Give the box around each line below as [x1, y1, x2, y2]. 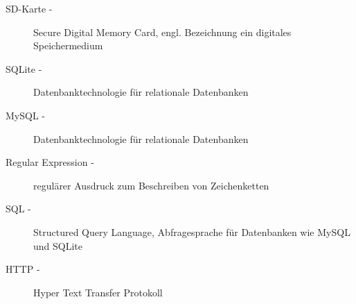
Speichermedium [33, 38, 103, 53]
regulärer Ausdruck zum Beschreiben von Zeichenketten [33, 178, 269, 192]
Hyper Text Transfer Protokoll [33, 285, 163, 299]
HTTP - [6, 262, 40, 276]
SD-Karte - [6, 1, 53, 15]
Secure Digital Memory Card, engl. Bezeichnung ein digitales [33, 24, 292, 39]
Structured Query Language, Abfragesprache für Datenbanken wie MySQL [33, 224, 350, 239]
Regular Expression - [6, 155, 94, 169]
